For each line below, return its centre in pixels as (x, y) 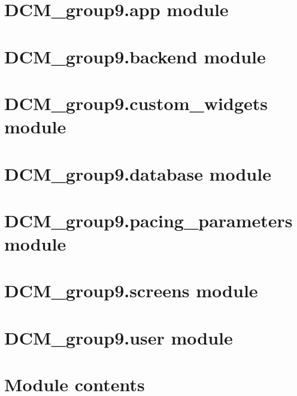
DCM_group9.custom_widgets (136, 103)
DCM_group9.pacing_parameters (148, 220)
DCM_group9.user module (119, 337)
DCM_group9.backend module (135, 56)
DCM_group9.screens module (131, 290)
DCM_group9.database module (138, 173)
